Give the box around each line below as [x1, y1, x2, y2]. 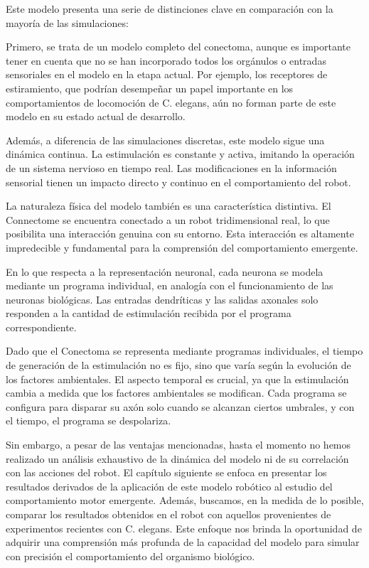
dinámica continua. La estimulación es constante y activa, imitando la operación [6, 146, 355, 161]
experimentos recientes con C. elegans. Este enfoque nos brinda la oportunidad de [6, 520, 362, 535]
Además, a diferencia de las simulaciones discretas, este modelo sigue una [6, 132, 325, 147]
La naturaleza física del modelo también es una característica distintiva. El [6, 198, 331, 213]
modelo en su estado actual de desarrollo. [6, 109, 186, 124]
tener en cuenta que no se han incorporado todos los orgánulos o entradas [6, 53, 326, 68]
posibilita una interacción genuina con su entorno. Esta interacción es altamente [6, 226, 354, 241]
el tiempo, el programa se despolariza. [6, 413, 171, 428]
